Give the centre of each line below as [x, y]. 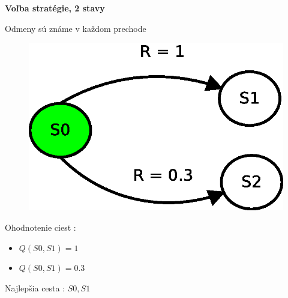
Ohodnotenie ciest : [40, 227]
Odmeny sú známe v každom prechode [76, 28]
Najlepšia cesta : [35, 287]
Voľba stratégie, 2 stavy [55, 8]
